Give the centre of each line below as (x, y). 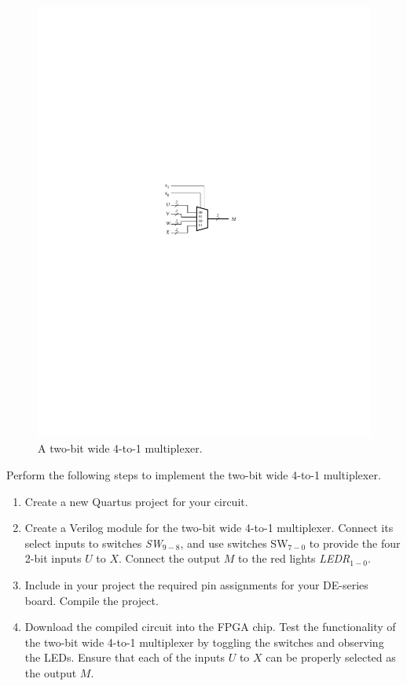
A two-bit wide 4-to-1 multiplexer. (120, 448)
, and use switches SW (234, 543)
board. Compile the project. (92, 600)
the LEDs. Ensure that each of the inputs (125, 657)
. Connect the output (170, 558)
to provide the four (355, 543)
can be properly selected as (331, 657)
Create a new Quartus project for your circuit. (136, 501)
